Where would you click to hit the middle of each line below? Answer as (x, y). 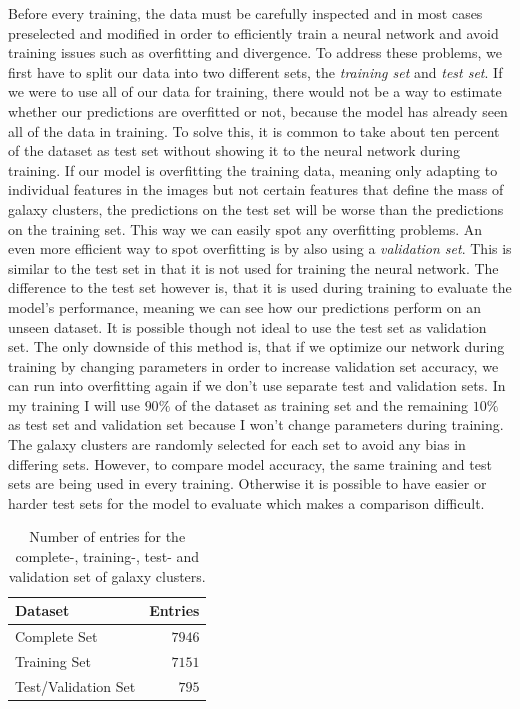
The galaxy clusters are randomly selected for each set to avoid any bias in (237, 444)
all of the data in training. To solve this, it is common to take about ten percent (254, 130)
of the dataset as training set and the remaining (321, 404)
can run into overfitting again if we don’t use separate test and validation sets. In (257, 385)
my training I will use (74, 404)
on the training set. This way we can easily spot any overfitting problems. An (245, 228)
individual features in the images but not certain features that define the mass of (256, 189)
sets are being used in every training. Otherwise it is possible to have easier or (247, 483)
